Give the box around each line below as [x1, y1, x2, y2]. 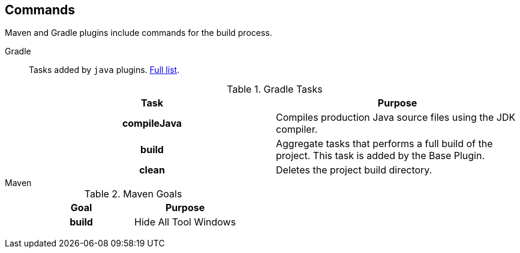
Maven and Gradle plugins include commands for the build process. [5, 28, 272, 38]
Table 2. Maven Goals [84, 188, 182, 200]
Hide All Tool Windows [134, 216, 236, 228]
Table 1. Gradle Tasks [227, 83, 323, 96]
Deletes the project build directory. [276, 164, 432, 176]
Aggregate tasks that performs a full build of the [276, 138, 493, 150]
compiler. [276, 123, 318, 136]
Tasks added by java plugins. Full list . [29, 65, 180, 75]
